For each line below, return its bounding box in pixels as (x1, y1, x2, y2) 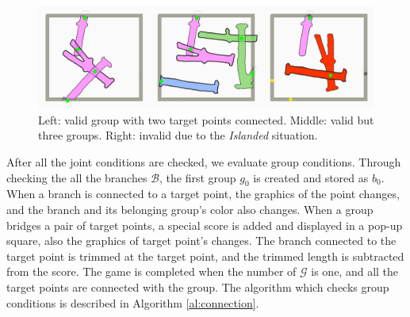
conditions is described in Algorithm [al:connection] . (6, 294, 259, 311)
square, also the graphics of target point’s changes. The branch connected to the (6, 232, 397, 249)
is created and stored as (253, 169, 369, 185)
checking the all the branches (6, 169, 148, 185)
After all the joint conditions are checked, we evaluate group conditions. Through (6, 153, 401, 170)
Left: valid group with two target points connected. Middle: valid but (38, 111, 374, 128)
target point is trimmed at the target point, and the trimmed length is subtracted (6, 247, 404, 264)
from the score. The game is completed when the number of (6, 263, 297, 280)
